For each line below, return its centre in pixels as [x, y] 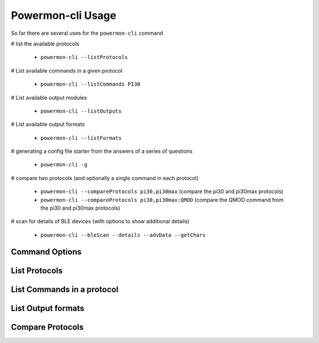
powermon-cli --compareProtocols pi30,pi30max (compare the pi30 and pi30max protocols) [162, 191]
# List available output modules [49, 97]
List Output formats [48, 308]
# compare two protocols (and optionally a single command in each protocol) [105, 178]
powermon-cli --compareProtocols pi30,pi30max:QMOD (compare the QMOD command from [162, 200]
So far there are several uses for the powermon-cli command [87, 33]
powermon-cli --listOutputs [81, 111]
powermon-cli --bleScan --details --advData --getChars [123, 235]
